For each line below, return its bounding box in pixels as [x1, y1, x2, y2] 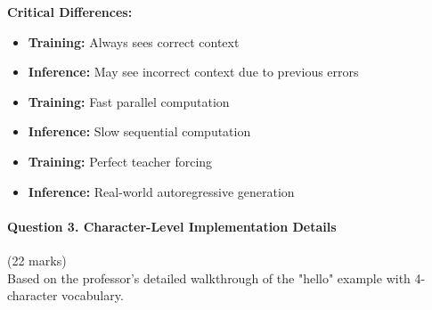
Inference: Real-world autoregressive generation [28, 182, 295, 200]
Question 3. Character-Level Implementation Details [7, 216, 337, 235]
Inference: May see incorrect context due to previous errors [28, 62, 359, 81]
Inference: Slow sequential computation [28, 122, 251, 141]
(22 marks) [7, 250, 67, 269]
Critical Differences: [7, 3, 133, 20]
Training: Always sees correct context [28, 32, 240, 51]
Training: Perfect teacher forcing [28, 151, 213, 170]
